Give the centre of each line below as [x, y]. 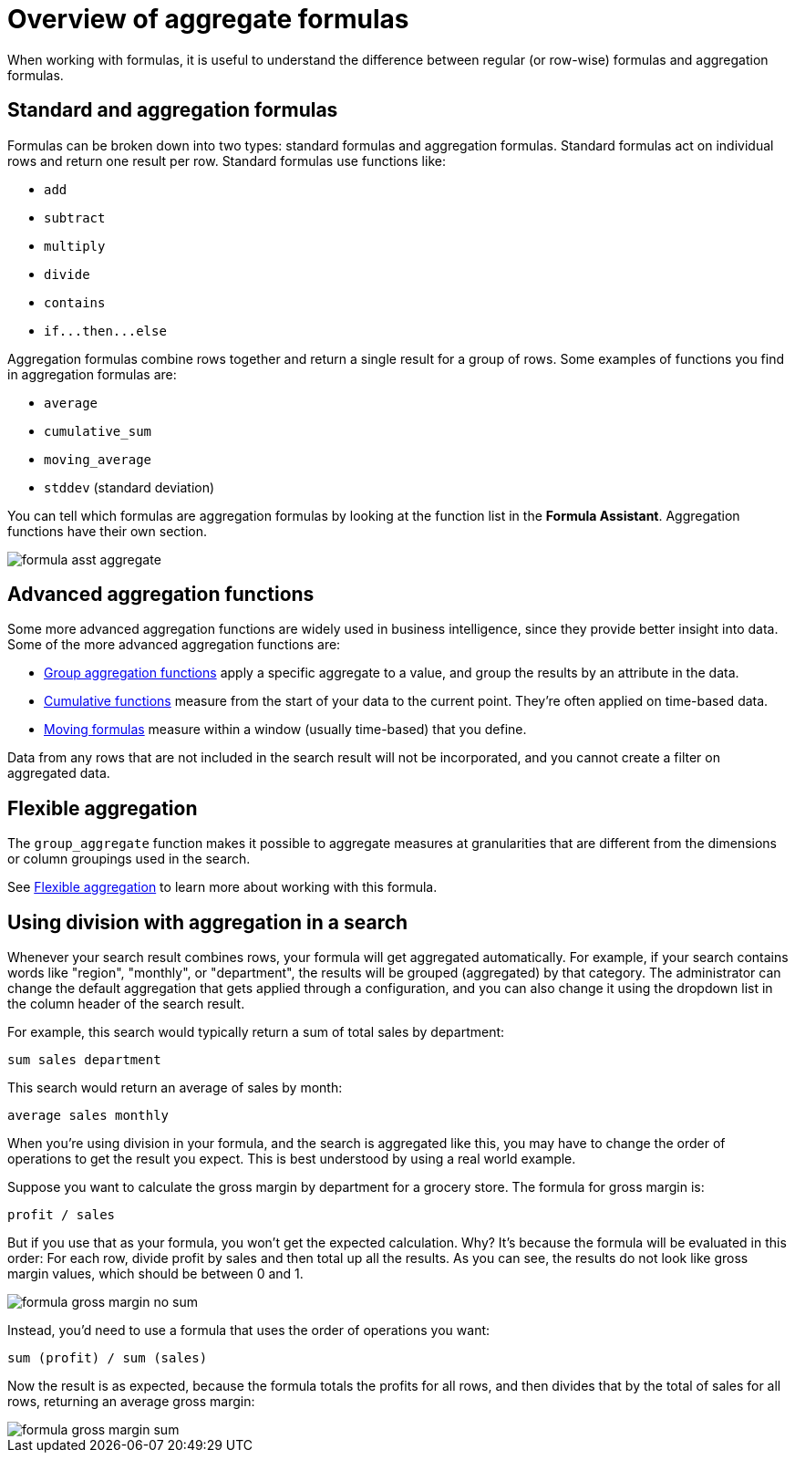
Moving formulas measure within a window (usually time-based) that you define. [285, 730]
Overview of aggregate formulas [208, 19]
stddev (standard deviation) [129, 487]
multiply [75, 246]
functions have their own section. [107, 531]
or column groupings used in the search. [129, 859]
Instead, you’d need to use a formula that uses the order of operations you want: [249, 1331]
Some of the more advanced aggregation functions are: [174, 645]
